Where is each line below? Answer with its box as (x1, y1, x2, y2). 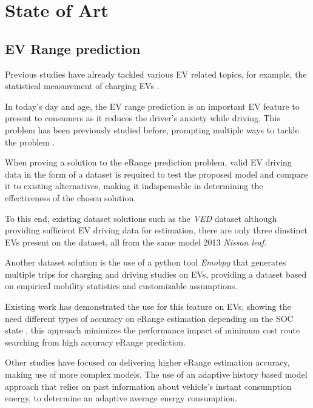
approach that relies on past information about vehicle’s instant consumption (5, 380, 292, 392)
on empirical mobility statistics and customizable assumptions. (5, 279, 238, 292)
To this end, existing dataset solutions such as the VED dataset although (5, 212, 277, 224)
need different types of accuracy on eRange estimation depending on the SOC (5, 312, 294, 324)
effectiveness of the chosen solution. (5, 191, 136, 204)
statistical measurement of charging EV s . (5, 79, 160, 92)
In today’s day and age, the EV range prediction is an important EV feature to (5, 99, 300, 112)
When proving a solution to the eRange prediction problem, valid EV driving (5, 156, 292, 169)
